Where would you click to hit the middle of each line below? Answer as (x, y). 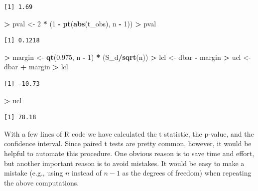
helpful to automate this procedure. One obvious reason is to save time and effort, (129, 153)
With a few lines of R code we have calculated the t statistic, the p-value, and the (129, 133)
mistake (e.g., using (34, 173)
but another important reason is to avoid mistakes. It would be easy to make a (124, 163)
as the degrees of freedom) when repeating (187, 173)
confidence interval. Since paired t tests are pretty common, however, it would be (128, 143)
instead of (87, 173)
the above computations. (42, 182)
